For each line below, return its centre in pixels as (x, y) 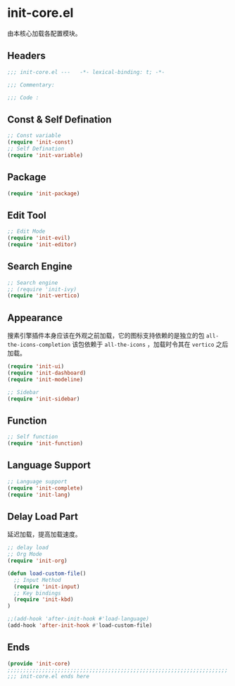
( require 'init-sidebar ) (44, 399)
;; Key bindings (37, 593)
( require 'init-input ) (47, 586)
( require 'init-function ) (45, 444)
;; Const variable (34, 136)
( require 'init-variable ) (45, 155)
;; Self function (33, 437)
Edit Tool (27, 215)
